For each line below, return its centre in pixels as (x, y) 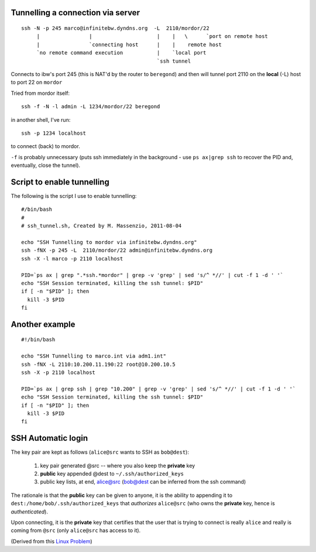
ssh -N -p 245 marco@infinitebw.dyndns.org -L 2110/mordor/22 (116, 28)
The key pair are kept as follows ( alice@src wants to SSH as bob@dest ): (100, 452)
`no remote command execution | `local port (121, 53)
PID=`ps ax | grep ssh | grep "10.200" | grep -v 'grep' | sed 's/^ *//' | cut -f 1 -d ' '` (159, 389)
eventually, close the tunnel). (46, 165)
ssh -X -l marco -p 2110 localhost (72, 258)
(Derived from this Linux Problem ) (52, 541)
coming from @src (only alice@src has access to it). (76, 530)
